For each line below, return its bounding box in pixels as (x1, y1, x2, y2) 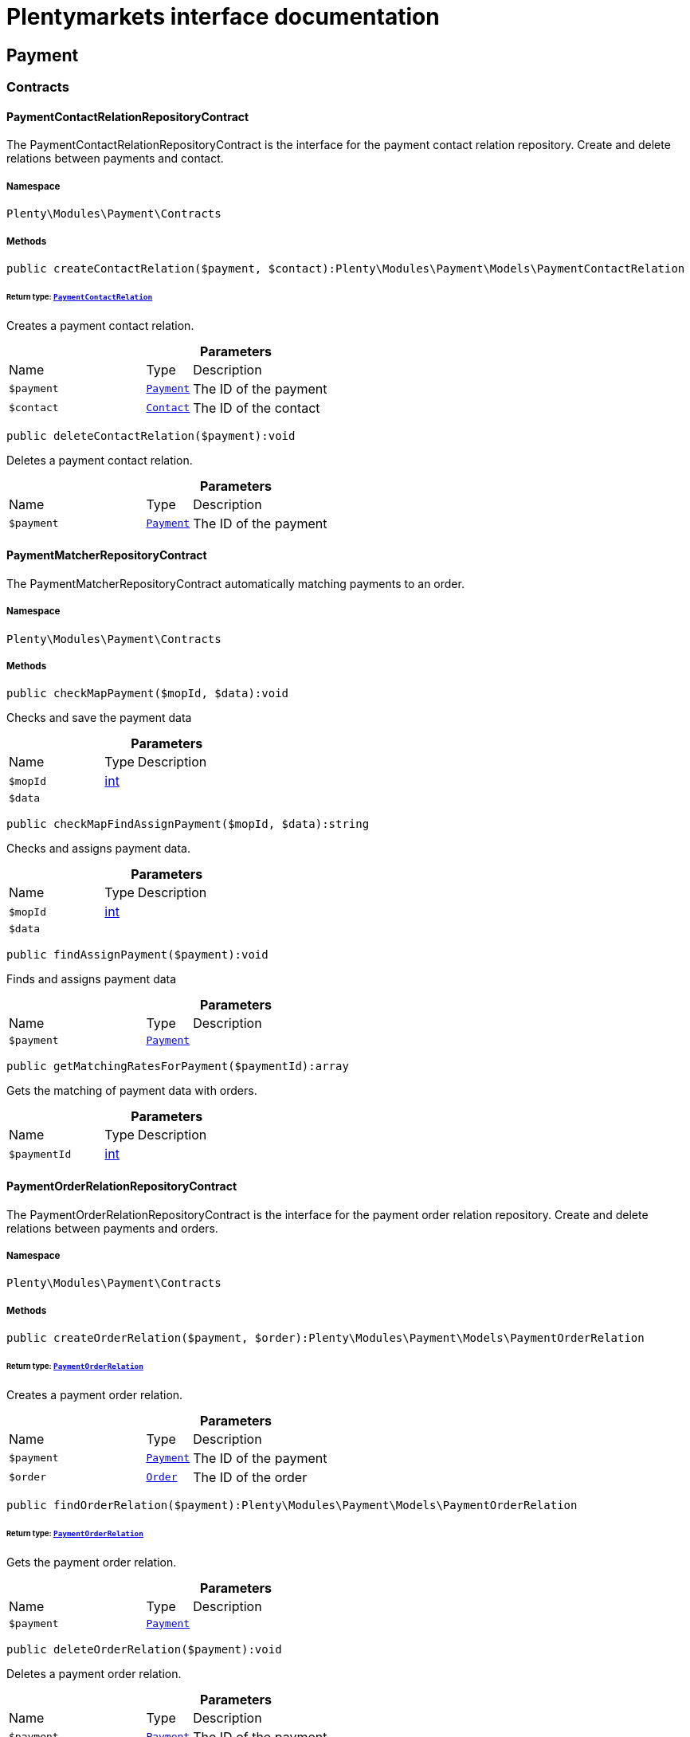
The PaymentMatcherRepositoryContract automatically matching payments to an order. (6, 576, 465, 590)
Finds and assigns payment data (6, 972, 177, 986)
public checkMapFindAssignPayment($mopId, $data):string (6, 818, 370, 831)
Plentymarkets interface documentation (6, 3, 440, 30)
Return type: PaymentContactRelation (6, 292, 153, 301)
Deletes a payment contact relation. (6, 453, 193, 467)
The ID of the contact (193, 399, 320, 416)
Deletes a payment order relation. (6, 1666, 182, 1680)
